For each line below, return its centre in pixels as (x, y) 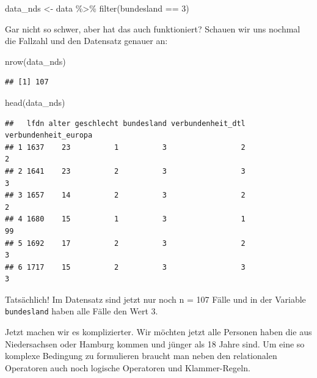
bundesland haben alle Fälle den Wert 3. (82, 311)
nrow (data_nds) (35, 61)
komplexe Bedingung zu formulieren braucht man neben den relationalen (141, 356)
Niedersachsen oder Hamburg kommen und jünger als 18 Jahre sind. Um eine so (155, 343)
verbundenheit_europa (49, 135)
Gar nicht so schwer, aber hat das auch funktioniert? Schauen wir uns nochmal (153, 28)
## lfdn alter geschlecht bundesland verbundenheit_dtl (125, 123)
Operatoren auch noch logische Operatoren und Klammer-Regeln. (128, 367)
